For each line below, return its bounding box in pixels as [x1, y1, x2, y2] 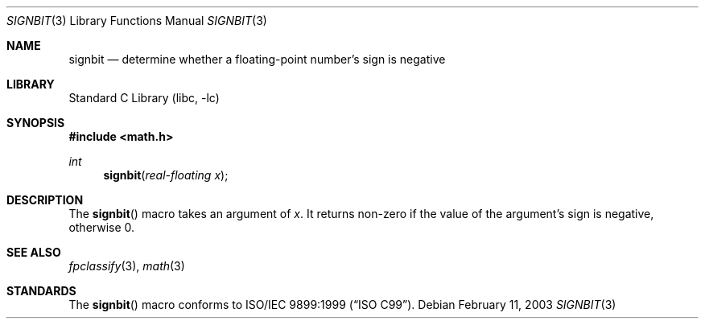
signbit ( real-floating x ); [103, 168, 229, 182]
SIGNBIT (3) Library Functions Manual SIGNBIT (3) [6, 14, 267, 27]
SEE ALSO [6, 245, 61, 259]
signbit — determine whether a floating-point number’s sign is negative [68, 52, 446, 66]
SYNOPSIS [6, 116, 65, 130]
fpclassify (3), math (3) [68, 259, 185, 273]
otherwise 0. [68, 220, 135, 234]
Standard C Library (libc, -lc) [68, 91, 220, 105]
